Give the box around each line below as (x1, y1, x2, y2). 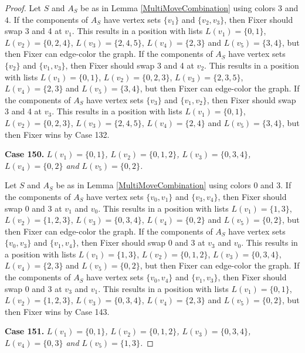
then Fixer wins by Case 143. (5, 305, 110, 317)
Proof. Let (5, 2, 41, 13)
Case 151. (5, 325, 45, 337)
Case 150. (5, 148, 45, 160)
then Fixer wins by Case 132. (5, 128, 110, 140)
